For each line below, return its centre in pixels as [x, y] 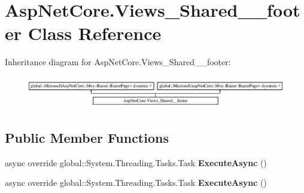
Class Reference [95, 33]
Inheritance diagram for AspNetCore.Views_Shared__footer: [118, 62]
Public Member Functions [87, 138]
